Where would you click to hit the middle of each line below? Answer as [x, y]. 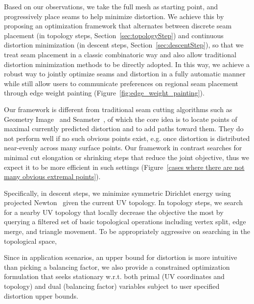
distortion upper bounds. [41, 295]
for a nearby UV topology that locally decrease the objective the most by [114, 212]
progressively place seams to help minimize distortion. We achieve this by [114, 16]
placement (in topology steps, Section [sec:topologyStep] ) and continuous [114, 35]
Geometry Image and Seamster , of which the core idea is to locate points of [121, 119]
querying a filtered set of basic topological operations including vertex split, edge [125, 222]
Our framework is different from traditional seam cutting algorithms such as [118, 109]
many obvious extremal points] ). [52, 176]
